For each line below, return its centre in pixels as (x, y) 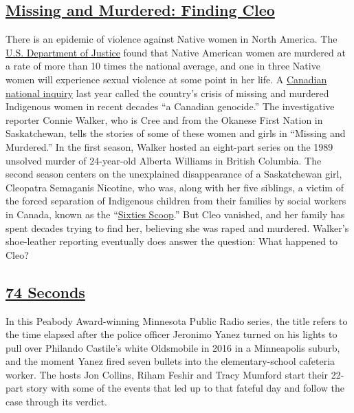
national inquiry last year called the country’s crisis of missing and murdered (167, 93)
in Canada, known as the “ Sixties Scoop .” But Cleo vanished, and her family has (175, 214)
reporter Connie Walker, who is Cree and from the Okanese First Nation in (164, 119)
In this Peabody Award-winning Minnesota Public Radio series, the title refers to (177, 320)
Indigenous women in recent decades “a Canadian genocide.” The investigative (170, 106)
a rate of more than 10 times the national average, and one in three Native (163, 66)
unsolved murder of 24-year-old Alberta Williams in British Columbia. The (164, 160)
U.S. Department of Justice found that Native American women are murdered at (176, 52)
